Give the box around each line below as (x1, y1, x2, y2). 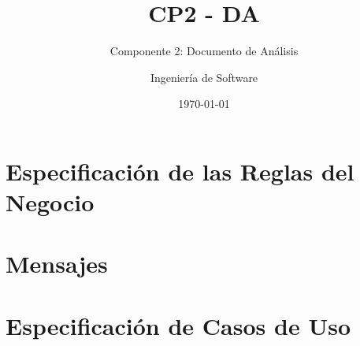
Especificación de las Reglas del (6, 154, 354, 187)
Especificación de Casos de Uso (6, 309, 351, 341)
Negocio (6, 186, 95, 218)
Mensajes (6, 247, 108, 280)
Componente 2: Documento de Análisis (109, 43, 299, 59)
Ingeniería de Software (150, 69, 258, 85)
